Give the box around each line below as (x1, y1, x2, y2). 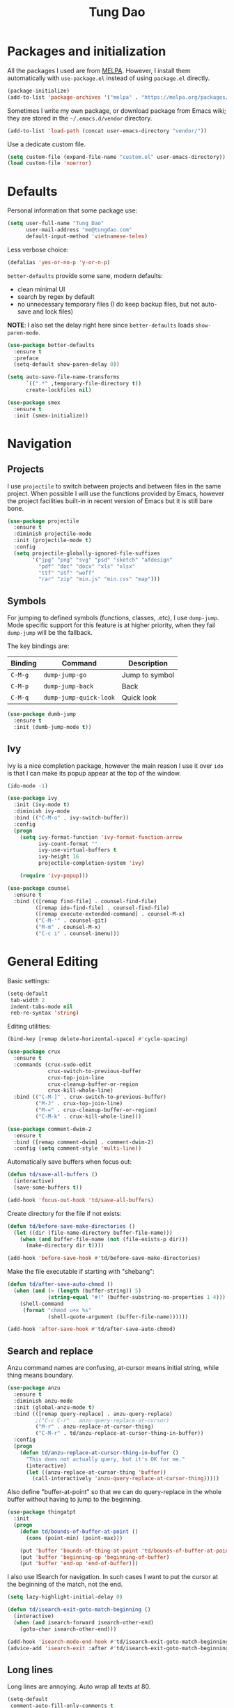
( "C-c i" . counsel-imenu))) (35, 930, 120, 937)
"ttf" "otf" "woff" (38, 569, 95, 576)
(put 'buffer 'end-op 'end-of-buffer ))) (19, 1560, 139, 1567)
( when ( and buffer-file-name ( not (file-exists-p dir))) (19, 1236, 189, 1242)
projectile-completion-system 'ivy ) (38, 860, 145, 867)
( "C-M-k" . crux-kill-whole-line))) (35, 1113, 141, 1120)
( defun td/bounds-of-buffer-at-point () (19, 1528, 139, 1535)
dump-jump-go (43, 671, 87, 679)
